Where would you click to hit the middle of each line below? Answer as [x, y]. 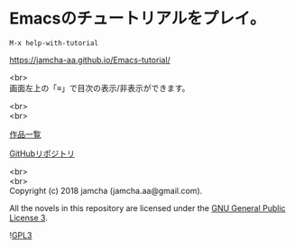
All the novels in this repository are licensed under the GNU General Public [147, 207]
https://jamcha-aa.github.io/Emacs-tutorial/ [90, 60]
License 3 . [28, 217]
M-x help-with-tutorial [54, 43]
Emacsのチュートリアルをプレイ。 [138, 18]
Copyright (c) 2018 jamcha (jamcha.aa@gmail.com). [106, 190]
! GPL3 [21, 235]
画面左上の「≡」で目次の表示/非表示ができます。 [100, 88]
